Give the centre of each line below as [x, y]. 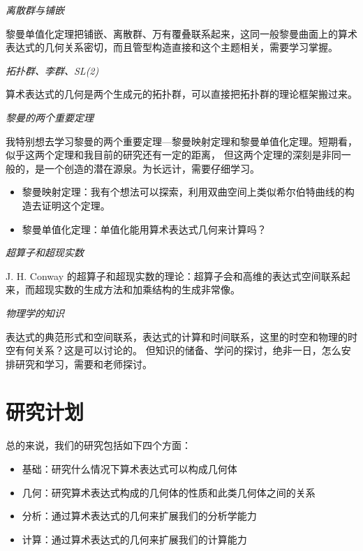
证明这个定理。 [76, 205]
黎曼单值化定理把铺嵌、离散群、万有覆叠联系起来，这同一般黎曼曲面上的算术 [181, 33]
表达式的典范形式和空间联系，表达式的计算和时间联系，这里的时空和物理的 [177, 336]
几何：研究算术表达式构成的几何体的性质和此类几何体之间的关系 [169, 492]
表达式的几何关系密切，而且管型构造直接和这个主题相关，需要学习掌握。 [172, 47]
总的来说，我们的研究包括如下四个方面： [98, 445]
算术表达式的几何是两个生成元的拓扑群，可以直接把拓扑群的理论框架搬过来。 [181, 94]
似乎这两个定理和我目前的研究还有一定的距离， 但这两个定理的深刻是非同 [173, 155]
